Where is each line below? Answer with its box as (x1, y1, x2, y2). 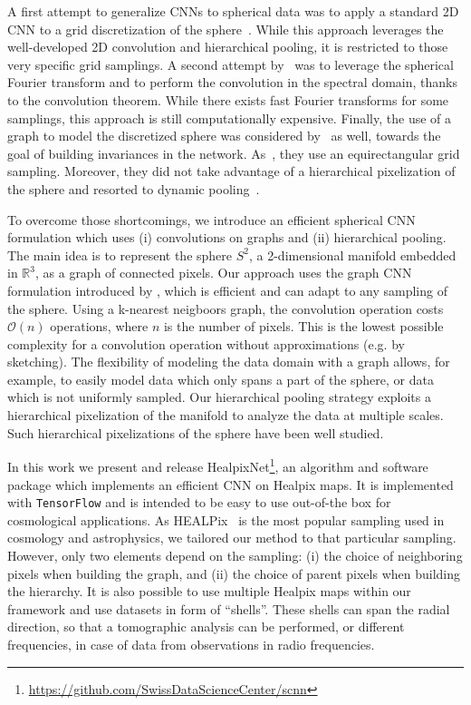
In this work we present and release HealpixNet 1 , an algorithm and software (7, 455, 428, 475)
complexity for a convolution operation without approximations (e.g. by (7, 334, 405, 353)
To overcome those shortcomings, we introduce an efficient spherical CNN (7, 210, 416, 229)
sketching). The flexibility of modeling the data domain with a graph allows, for (7, 352, 450, 371)
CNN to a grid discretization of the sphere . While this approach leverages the (7, 19, 444, 38)
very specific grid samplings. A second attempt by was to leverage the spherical (7, 54, 454, 73)
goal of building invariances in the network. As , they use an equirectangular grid (7, 143, 460, 162)
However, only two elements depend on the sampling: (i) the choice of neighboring (7, 545, 463, 564)
